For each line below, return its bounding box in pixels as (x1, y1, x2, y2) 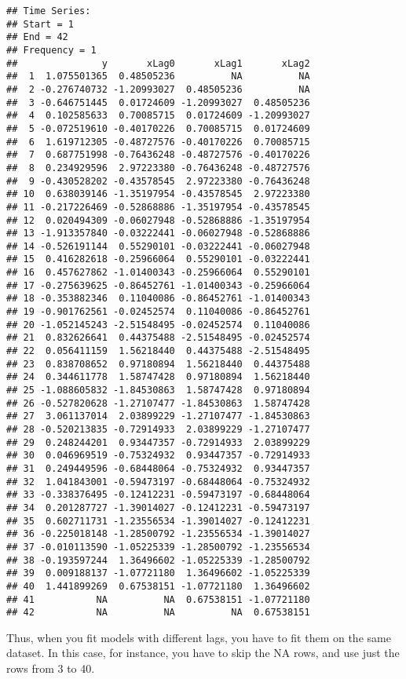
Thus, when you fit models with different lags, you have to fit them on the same (6, 629, 391, 645)
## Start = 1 (6, 18, 74, 30)
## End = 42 (6, 31, 68, 43)
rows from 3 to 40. (6, 660, 95, 677)
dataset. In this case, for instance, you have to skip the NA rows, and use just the (6, 644, 400, 661)
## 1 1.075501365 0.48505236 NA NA (6, 71, 310, 82)
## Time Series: (6, 5, 91, 16)
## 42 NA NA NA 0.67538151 (6, 607, 310, 619)
